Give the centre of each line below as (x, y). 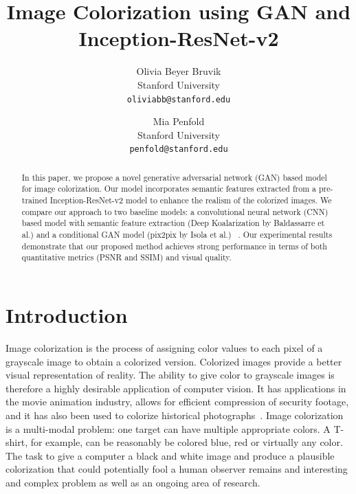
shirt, (17, 442)
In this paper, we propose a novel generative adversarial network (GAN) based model (174, 177)
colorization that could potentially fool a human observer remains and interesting (177, 469)
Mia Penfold (179, 121)
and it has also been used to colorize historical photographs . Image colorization (175, 415)
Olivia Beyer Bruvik (179, 71)
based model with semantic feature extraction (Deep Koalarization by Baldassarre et (173, 223)
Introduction (67, 315)
